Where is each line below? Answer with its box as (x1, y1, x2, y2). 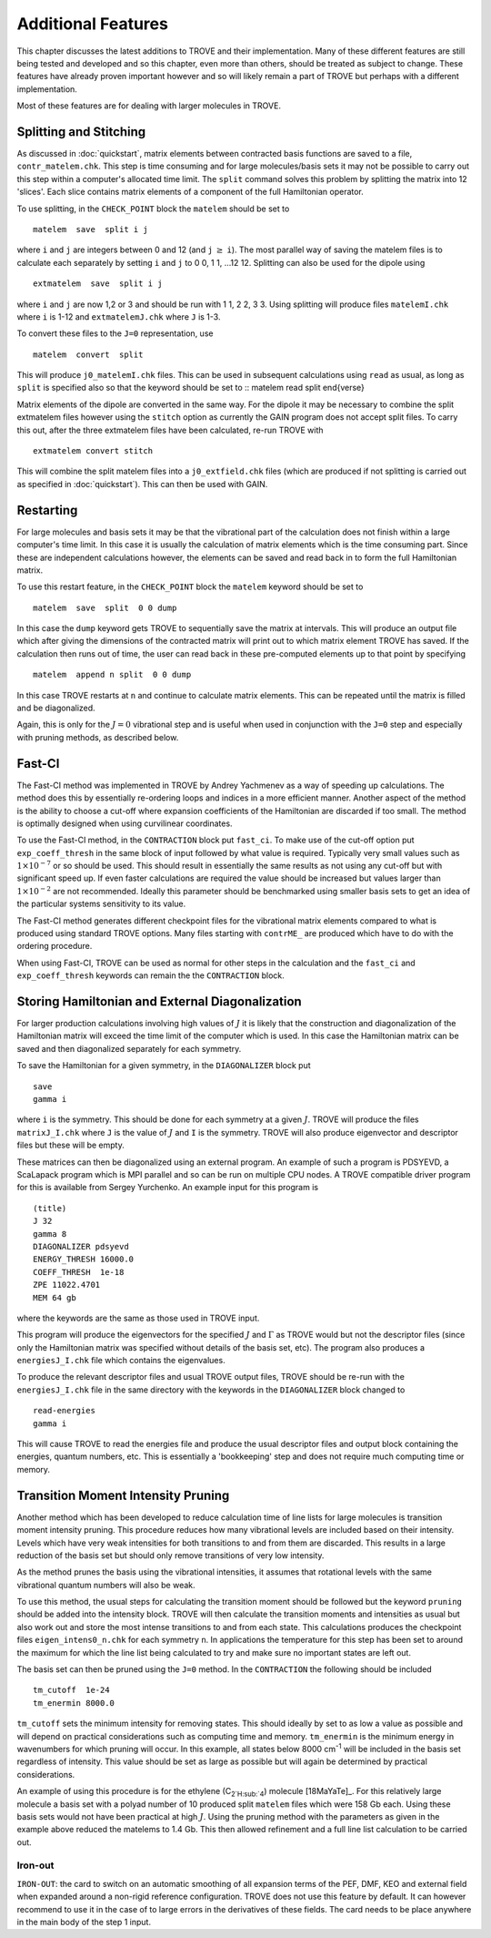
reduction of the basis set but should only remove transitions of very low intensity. (16, 1549, 325, 1561)
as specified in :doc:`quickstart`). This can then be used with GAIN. (16, 478, 268, 489)
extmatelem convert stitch (33, 446, 154, 456)
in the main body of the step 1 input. (16, 1917, 152, 1928)
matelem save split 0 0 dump (33, 602, 177, 613)
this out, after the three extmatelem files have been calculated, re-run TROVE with (16, 424, 324, 435)
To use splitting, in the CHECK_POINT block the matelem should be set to (16, 203, 290, 214)
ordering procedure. (16, 941, 93, 952)
